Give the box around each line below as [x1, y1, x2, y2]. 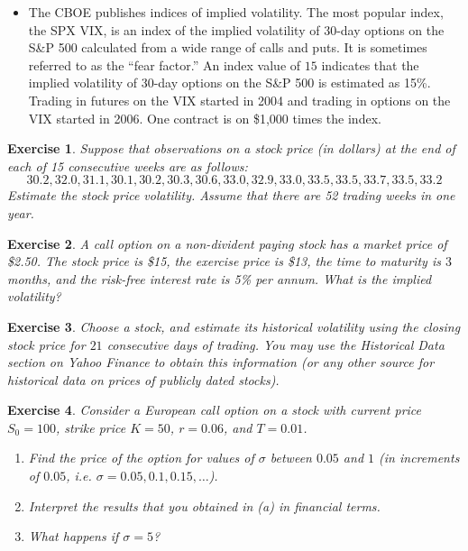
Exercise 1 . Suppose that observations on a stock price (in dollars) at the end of [7, 139, 455, 158]
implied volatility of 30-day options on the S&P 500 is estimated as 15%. [28, 73, 431, 92]
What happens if [28, 527, 119, 546]
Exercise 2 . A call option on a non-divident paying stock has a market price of [7, 234, 447, 253]
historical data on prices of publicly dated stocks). [7, 370, 280, 389]
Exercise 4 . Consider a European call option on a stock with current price [7, 400, 422, 419]
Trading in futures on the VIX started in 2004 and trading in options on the [28, 90, 451, 109]
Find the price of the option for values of [28, 448, 254, 467]
